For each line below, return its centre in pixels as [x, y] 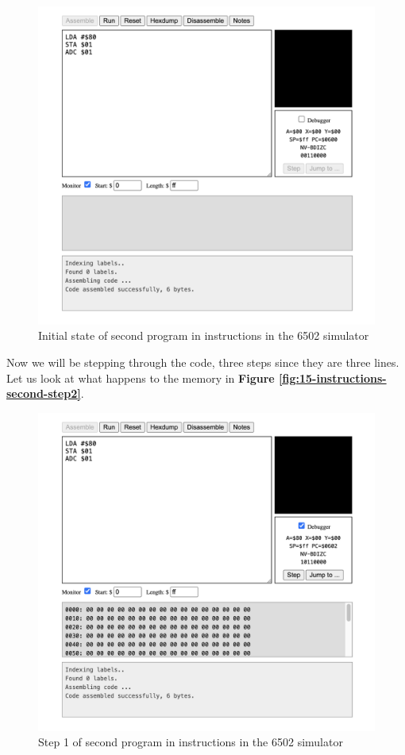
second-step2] [44, 393]
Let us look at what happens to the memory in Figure [141, 377]
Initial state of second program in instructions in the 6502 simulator [204, 335]
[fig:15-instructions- [333, 377]
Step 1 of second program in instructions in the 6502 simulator [191, 742]
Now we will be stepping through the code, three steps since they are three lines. [203, 362]
